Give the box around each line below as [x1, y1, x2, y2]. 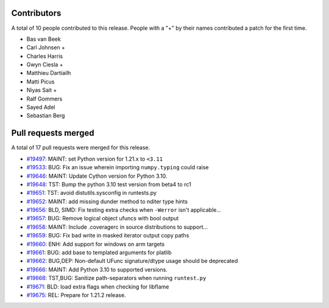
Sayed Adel [26, 103, 55, 111]
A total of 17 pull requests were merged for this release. [11, 144, 150, 152]
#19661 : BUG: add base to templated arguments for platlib [26, 249, 172, 256]
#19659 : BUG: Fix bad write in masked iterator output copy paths [26, 232, 189, 239]
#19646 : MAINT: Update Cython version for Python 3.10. [26, 172, 168, 180]
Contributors [11, 8, 62, 18]
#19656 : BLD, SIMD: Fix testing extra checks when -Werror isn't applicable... [26, 206, 222, 214]
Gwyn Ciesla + [26, 61, 63, 68]
